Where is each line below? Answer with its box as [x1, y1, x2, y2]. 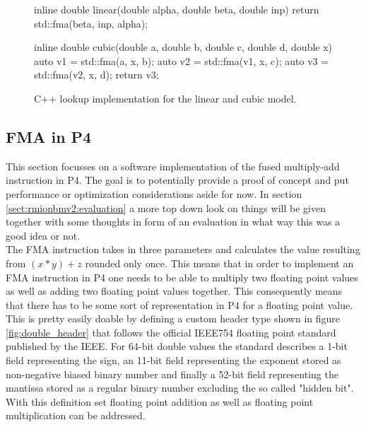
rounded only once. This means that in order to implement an [85, 255, 354, 270]
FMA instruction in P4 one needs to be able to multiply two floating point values [6, 269, 358, 284]
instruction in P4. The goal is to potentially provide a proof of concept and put [6, 172, 349, 187]
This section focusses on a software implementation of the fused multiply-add [6, 158, 340, 173]
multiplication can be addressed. [6, 408, 146, 423]
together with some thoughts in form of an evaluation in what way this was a [6, 214, 341, 229]
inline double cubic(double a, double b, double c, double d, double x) [34, 40, 333, 54]
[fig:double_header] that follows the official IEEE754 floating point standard [6, 324, 336, 339]
